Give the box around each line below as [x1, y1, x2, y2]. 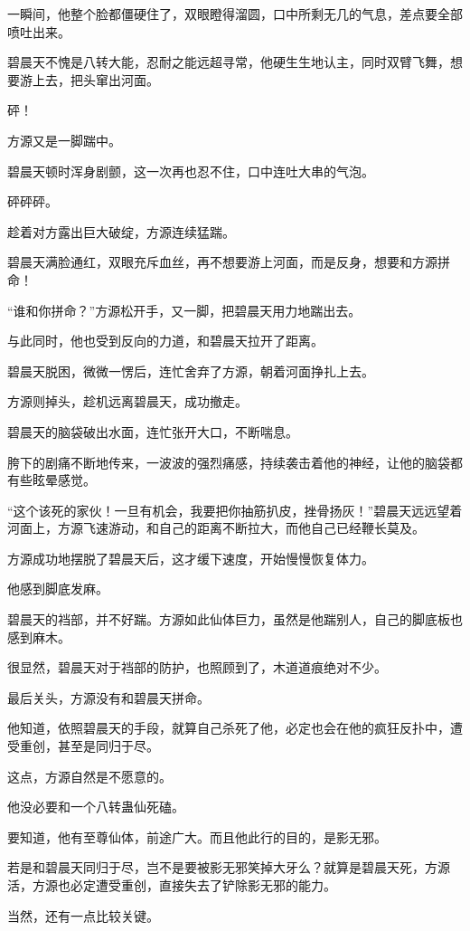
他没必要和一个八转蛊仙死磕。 [7, 797, 184, 816]
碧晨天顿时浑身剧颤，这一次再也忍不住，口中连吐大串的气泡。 [7, 161, 374, 180]
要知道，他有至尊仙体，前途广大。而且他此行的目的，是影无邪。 [7, 827, 387, 846]
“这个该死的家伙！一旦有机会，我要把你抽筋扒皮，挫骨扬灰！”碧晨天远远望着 [7, 500, 463, 519]
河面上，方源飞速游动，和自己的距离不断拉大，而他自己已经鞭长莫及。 [7, 518, 425, 537]
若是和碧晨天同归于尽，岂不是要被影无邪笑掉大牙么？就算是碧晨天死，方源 [7, 858, 450, 877]
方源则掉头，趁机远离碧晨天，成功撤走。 [7, 392, 248, 411]
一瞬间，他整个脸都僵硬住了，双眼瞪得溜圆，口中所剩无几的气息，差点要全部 [7, 5, 463, 23]
